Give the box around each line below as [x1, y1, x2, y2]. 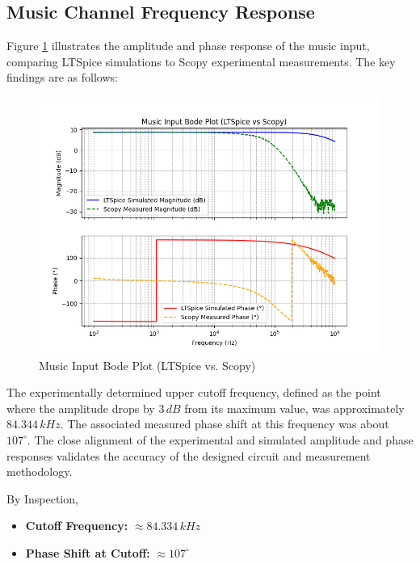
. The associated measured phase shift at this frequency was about [60, 415, 389, 432]
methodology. [6, 463, 73, 480]
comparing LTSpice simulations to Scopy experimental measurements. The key [6, 53, 396, 69]
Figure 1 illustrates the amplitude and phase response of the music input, [6, 37, 370, 54]
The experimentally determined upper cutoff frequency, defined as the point [6, 384, 381, 401]
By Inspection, [6, 490, 78, 507]
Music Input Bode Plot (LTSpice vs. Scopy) [39, 356, 256, 373]
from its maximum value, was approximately [184, 399, 405, 416]
